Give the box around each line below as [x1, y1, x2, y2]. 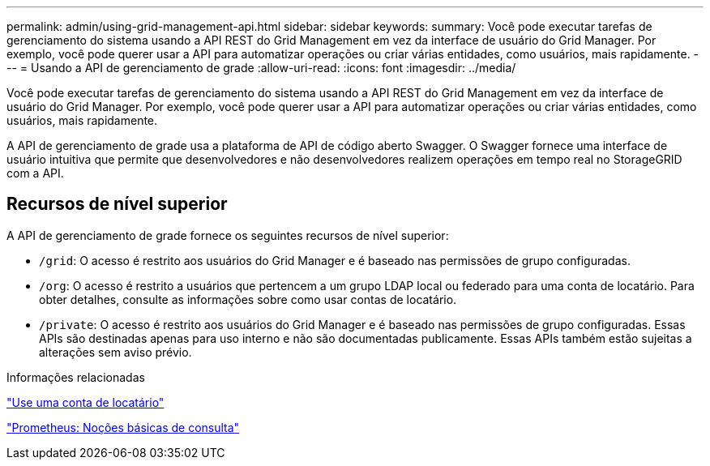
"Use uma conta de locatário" [6, 395, 165, 409]
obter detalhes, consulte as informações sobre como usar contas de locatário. [39, 292, 457, 306]
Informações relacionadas [6, 370, 145, 384]
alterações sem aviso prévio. [39, 344, 192, 359]
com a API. [6, 166, 64, 180]
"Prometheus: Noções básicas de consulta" [6, 420, 240, 434]
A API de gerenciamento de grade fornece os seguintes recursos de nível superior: [6, 228, 449, 242]
